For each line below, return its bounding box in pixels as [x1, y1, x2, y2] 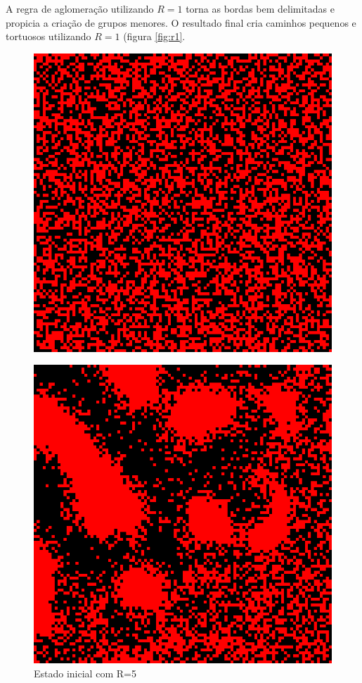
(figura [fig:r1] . [123, 29, 186, 44]
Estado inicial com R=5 [34, 665, 136, 680]
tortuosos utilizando [6, 29, 91, 44]
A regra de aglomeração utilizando [6, 1, 154, 15]
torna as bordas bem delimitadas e [186, 1, 335, 15]
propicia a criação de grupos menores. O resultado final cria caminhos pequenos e [6, 15, 356, 30]
